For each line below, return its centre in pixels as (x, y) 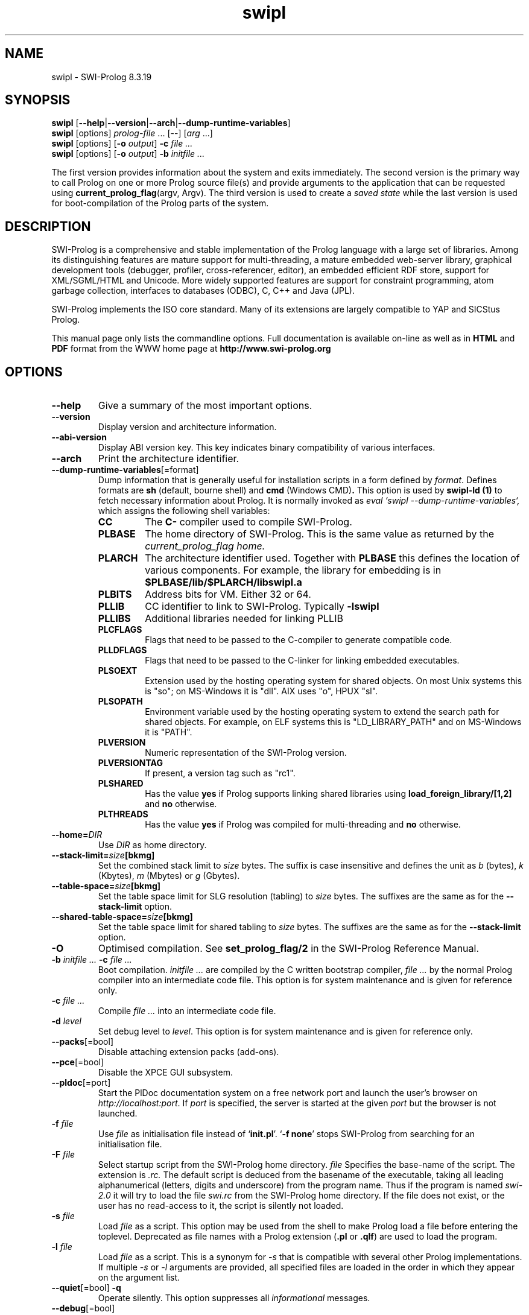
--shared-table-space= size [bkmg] (122, 917)
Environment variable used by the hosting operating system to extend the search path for (322, 712)
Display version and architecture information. (187, 427)
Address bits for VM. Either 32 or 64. (228, 594)
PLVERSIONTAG (130, 763)
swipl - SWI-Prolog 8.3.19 (102, 77)
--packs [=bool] (83, 1042)
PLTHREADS (123, 814)
